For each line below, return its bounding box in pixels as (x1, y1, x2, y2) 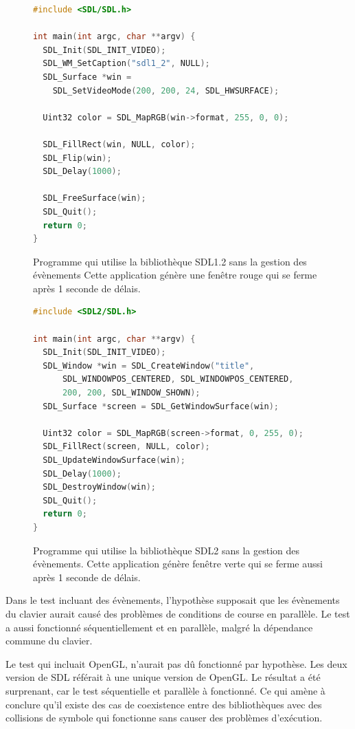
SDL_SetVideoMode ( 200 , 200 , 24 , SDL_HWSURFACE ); (52, 85, 279, 96)
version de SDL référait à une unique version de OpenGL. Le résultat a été (5, 670, 321, 684)
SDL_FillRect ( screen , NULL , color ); (43, 442, 210, 452)
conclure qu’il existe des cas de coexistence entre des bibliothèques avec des (5, 697, 322, 711)
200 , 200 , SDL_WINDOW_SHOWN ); (62, 388, 201, 398)
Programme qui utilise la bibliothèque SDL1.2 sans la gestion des (33, 254, 307, 268)
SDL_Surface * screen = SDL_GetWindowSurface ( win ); (43, 401, 279, 411)
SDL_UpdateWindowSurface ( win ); (43, 455, 185, 465)
